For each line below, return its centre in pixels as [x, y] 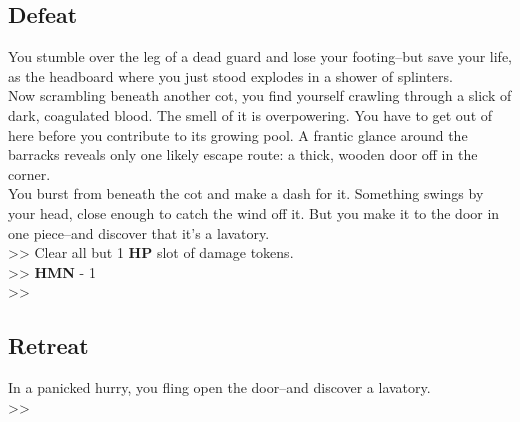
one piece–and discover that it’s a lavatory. [139, 232]
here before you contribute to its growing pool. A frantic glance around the [238, 134]
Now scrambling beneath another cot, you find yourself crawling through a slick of [260, 95]
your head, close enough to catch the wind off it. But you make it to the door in [254, 212]
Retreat [48, 345]
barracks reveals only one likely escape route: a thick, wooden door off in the [243, 154]
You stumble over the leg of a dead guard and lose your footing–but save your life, [260, 56]
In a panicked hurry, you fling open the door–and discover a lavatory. [219, 387]
